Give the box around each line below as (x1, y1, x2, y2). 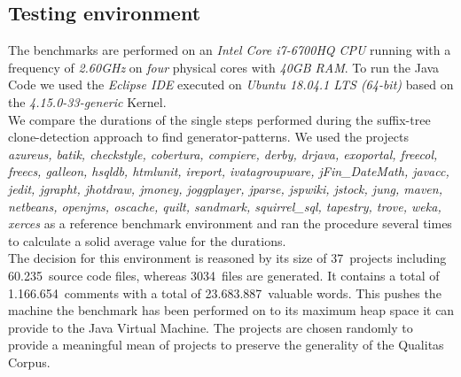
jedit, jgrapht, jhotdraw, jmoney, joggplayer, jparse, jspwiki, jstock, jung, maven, (8, 179, 442, 197)
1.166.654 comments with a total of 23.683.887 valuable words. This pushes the (8, 283, 441, 302)
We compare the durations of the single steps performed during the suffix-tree (8, 110, 431, 128)
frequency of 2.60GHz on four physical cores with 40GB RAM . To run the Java (8, 58, 440, 76)
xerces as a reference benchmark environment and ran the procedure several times (8, 214, 452, 233)
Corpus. (8, 352, 51, 371)
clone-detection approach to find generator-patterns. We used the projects (8, 127, 409, 146)
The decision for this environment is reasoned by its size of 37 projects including (8, 249, 447, 267)
